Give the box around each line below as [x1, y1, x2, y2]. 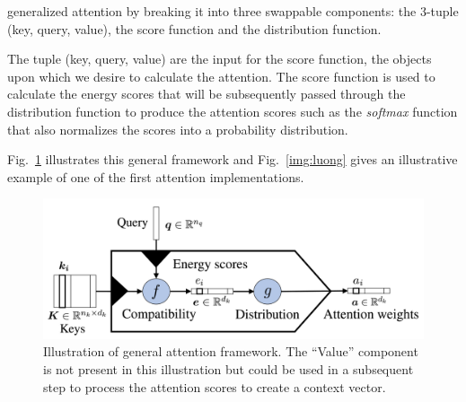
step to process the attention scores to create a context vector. [43, 377, 386, 396]
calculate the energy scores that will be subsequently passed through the [7, 84, 406, 103]
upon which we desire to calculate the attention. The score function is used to [7, 66, 435, 85]
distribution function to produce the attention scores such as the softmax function [7, 101, 458, 120]
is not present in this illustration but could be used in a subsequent [43, 360, 414, 379]
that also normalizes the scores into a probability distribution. [7, 119, 348, 138]
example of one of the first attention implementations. [7, 167, 304, 186]
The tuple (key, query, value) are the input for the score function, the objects [7, 49, 432, 68]
